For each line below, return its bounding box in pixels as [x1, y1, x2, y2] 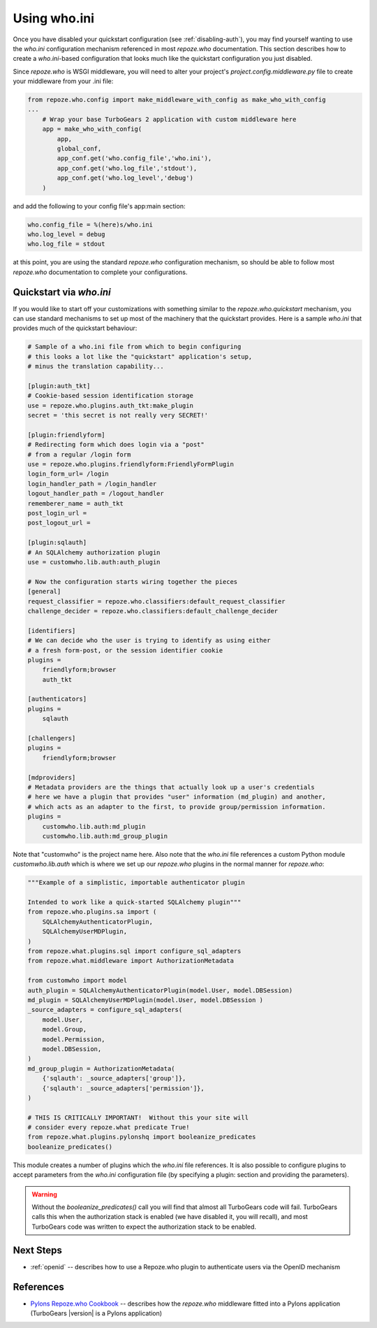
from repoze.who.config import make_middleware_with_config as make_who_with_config [27, 96, 326, 104]
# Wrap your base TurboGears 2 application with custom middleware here [42, 115, 297, 123]
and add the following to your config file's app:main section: [13, 201, 186, 210]
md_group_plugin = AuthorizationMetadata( [27, 1064, 175, 1073]
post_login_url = [27, 509, 87, 517]
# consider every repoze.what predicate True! [27, 1123, 190, 1131]
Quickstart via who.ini [13, 286, 111, 298]
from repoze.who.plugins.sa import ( [27, 908, 157, 916]
